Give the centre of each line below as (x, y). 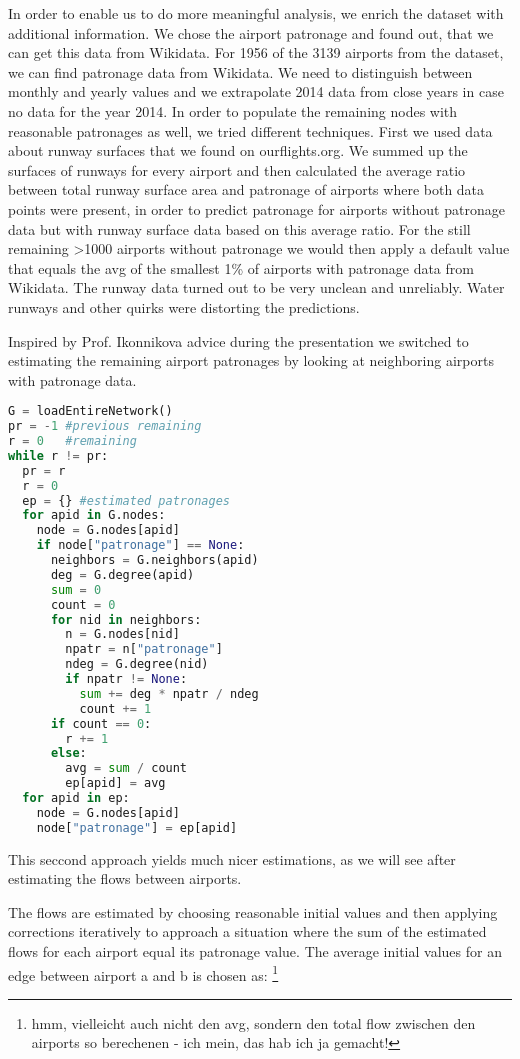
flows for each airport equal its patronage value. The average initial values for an (255, 951)
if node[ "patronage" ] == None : (140, 545)
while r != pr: (58, 455)
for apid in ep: (76, 798)
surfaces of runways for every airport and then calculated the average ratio (237, 169)
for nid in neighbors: (126, 619)
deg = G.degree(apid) (122, 574)
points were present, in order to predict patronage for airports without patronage (256, 208)
